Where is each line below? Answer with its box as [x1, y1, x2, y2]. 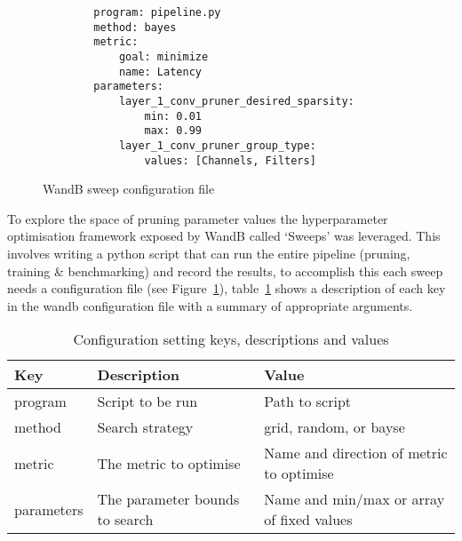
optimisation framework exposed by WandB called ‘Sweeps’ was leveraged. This [7, 227, 441, 245]
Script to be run [97, 391, 198, 412]
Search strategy [97, 417, 194, 438]
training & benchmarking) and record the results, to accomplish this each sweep [7, 261, 443, 280]
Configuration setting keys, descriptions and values [73, 329, 389, 350]
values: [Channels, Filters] [144, 154, 316, 167]
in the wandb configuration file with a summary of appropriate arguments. [7, 296, 413, 314]
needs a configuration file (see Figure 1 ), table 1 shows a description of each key [7, 279, 446, 298]
